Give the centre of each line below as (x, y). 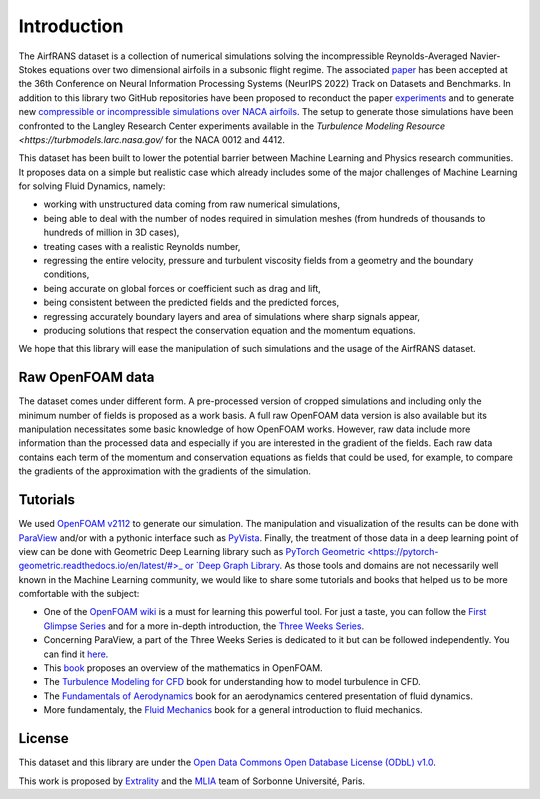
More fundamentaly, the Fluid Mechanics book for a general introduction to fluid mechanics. (233, 710)
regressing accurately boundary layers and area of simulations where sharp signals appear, (231, 316)
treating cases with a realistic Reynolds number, (142, 246)
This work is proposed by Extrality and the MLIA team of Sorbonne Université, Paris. (191, 781)
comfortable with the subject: (79, 594)
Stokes (32, 69)
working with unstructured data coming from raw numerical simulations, (192, 204)
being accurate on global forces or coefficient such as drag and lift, (182, 288)
